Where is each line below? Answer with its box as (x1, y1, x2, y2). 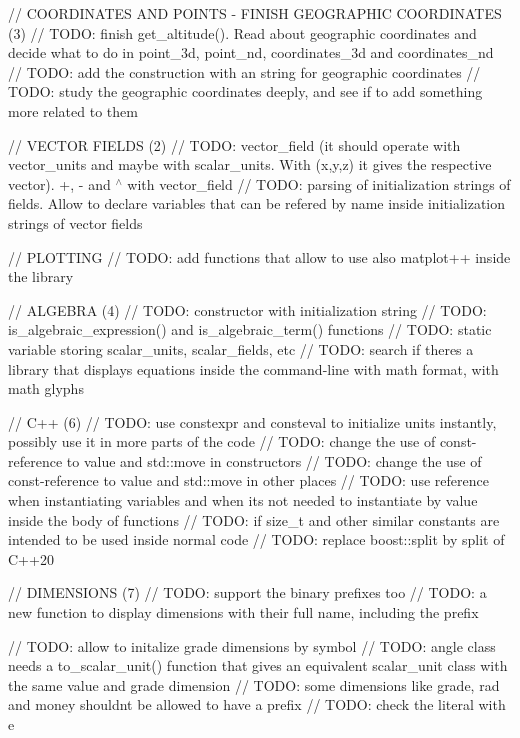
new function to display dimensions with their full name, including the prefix (8, 602, 479, 623)
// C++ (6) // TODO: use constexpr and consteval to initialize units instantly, (8, 411, 497, 432)
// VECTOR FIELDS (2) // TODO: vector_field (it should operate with (8, 134, 461, 155)
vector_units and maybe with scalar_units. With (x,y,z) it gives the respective (8, 154, 492, 175)
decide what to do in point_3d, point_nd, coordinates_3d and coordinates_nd (8, 42, 494, 63)
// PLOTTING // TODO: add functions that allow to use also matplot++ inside (8, 246, 511, 267)
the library (8, 266, 74, 287)
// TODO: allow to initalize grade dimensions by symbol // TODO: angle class (8, 635, 496, 656)
